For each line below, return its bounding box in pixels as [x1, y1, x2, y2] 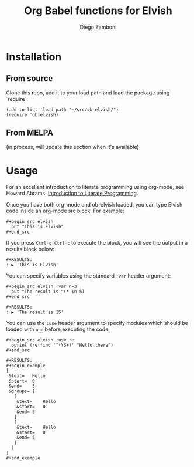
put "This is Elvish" [11, 224, 64, 229]
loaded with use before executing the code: [6, 326, 110, 333]
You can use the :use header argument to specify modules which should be [6, 319, 188, 326]
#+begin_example [6, 363, 46, 368]
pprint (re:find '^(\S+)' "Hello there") [11, 342, 114, 348]
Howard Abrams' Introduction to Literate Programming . [6, 189, 138, 197]
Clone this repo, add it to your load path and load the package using [6, 89, 170, 96]
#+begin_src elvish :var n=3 [6, 283, 77, 289]
